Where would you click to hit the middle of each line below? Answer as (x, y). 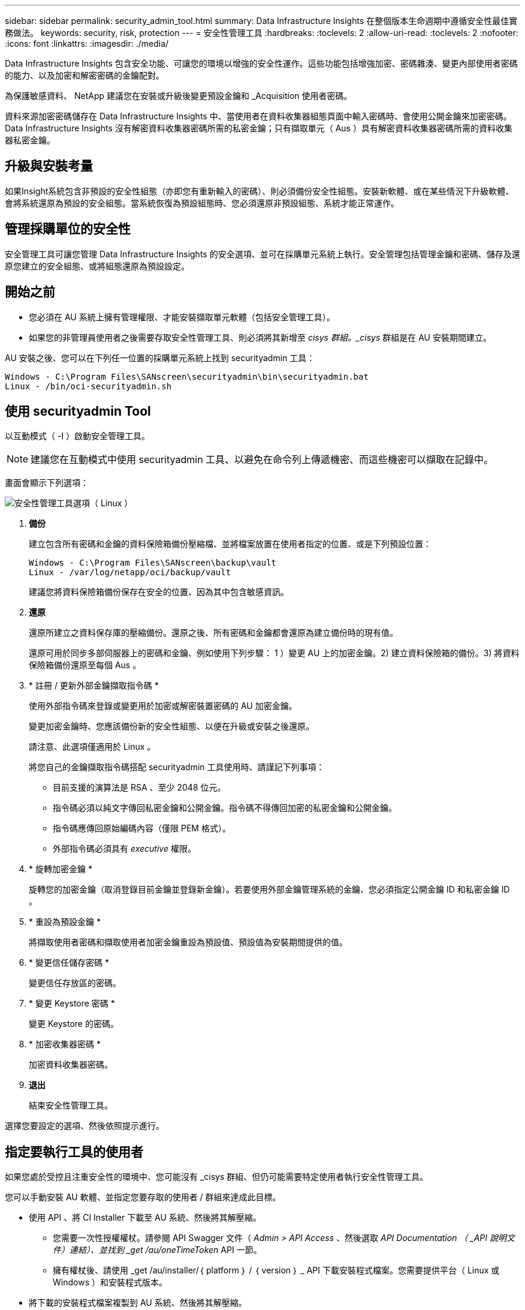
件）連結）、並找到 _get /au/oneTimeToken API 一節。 (157, 1250)
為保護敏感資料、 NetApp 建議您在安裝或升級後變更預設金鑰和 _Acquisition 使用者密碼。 (179, 96)
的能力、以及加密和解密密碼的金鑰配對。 (85, 75)
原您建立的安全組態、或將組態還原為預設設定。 (97, 266)
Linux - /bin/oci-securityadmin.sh (88, 386)
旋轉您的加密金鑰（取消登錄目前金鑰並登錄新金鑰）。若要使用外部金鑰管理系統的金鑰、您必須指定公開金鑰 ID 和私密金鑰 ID (269, 890)
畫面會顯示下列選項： (47, 483)
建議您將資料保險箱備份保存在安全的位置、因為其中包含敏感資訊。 (159, 592)
